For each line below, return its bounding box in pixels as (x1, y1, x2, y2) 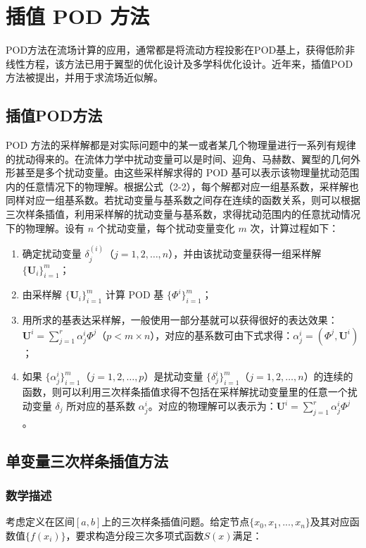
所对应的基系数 (66, 398, 136, 413)
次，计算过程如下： (250, 220, 339, 235)
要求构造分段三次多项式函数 (75, 528, 204, 543)
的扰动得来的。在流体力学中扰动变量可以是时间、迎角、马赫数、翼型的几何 (6, 151, 351, 166)
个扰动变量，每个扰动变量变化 (96, 220, 235, 235)
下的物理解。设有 (6, 220, 84, 235)
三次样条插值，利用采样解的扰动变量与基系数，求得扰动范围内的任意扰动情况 (6, 207, 360, 221)
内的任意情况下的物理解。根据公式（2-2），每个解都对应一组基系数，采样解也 (6, 178, 359, 193)
